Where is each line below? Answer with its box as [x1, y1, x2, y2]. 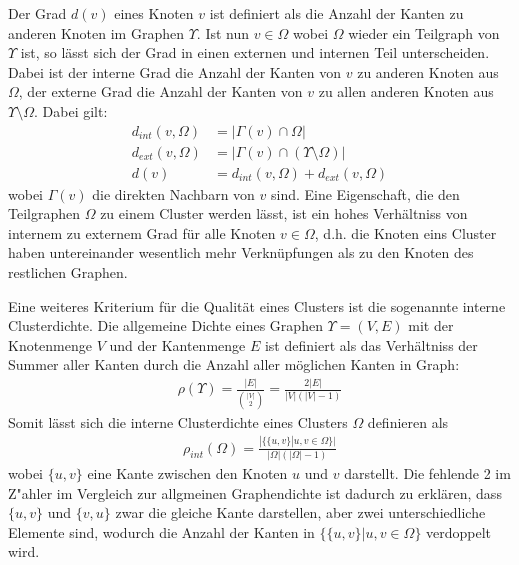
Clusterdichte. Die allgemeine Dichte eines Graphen [8, 315, 323, 336]
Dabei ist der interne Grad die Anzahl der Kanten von [8, 61, 342, 82]
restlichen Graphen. [8, 262, 128, 283]
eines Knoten [114, 3, 194, 23]
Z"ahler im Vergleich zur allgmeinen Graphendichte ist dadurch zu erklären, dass [8, 482, 502, 503]
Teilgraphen [8, 203, 81, 224]
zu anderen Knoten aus [357, 61, 499, 82]
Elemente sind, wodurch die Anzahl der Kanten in [8, 521, 315, 542]
